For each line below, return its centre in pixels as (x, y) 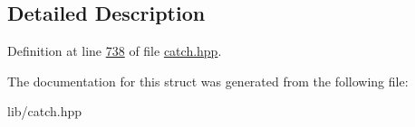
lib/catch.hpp (45, 111)
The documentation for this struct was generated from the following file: (208, 81)
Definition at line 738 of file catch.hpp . (115, 51)
